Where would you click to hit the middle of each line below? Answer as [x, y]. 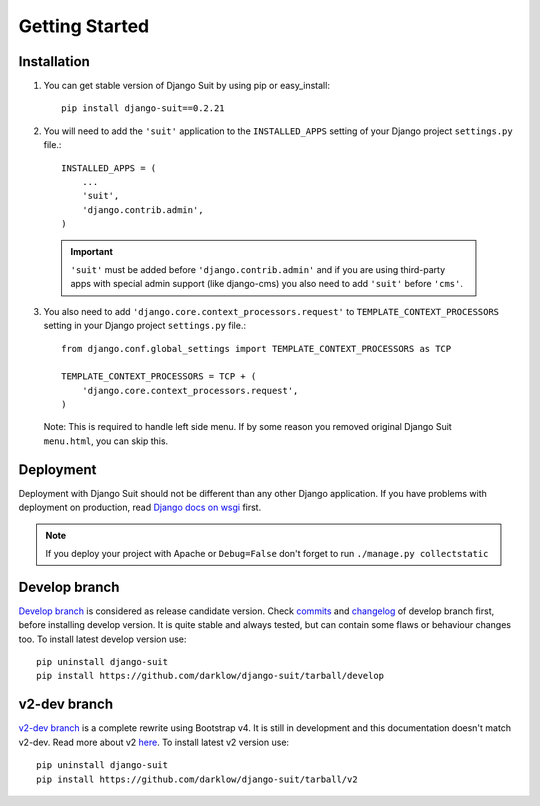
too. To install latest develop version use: [102, 639]
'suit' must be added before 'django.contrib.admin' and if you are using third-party [258, 269]
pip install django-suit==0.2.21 [143, 108]
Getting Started [84, 26]
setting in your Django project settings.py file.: [145, 326]
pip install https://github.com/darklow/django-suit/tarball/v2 [197, 779]
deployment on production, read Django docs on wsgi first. [140, 507]
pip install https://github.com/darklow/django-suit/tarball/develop [210, 676]
